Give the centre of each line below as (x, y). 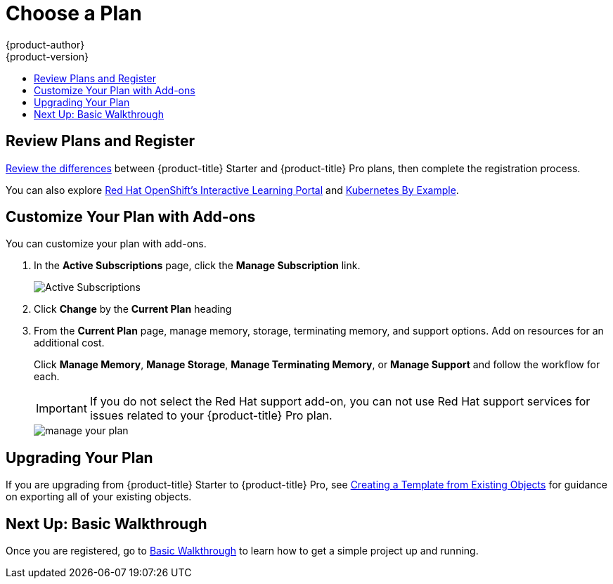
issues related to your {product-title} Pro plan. (211, 416)
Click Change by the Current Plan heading (133, 309)
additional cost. (69, 343)
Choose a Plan (74, 13)
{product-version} (47, 56)
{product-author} (45, 44)
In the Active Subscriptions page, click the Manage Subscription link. (197, 266)
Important (62, 409)
